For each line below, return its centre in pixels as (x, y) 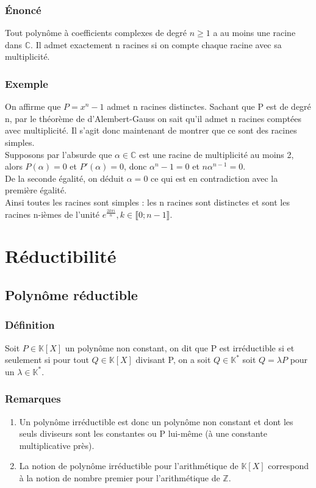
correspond (288, 466)
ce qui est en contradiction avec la (214, 178)
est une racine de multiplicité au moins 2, (217, 154)
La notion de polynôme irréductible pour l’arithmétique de (129, 466)
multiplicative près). (57, 445)
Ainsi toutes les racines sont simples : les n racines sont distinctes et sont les (147, 202)
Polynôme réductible (71, 294)
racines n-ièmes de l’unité (52, 214)
